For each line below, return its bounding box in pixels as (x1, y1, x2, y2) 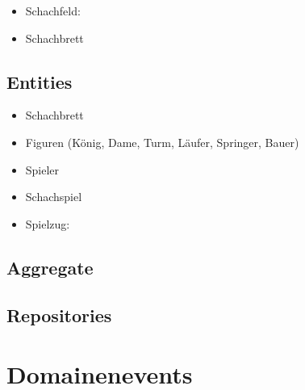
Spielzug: (25, 215, 70, 232)
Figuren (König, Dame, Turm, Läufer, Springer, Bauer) (25, 133, 299, 150)
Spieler (25, 161, 60, 178)
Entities (6, 69, 73, 94)
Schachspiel (25, 188, 82, 205)
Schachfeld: (25, 2, 81, 19)
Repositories (6, 302, 112, 327)
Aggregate (6, 254, 94, 279)
